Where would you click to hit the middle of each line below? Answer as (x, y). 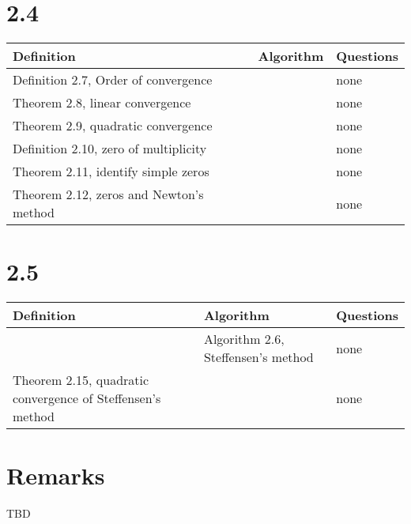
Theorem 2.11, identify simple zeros (111, 172)
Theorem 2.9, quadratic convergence (113, 126)
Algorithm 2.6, (244, 339)
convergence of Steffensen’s (87, 398)
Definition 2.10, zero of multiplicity (110, 149)
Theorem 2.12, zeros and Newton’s (108, 194)
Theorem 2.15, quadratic (81, 380)
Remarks (56, 475)
